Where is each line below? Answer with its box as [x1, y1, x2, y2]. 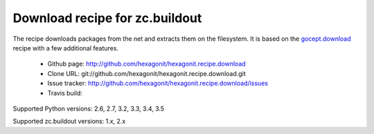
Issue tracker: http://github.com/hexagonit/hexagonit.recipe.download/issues [47, 79, 268, 88]
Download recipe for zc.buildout [12, 10, 202, 26]
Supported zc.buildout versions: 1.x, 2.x [12, 117, 126, 126]
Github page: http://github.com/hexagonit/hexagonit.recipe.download [47, 59, 246, 68]
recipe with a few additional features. [12, 44, 119, 52]
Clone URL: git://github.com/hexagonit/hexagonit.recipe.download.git [47, 69, 246, 77]
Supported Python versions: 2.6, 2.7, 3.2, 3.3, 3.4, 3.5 [12, 104, 165, 113]
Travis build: [47, 88, 82, 97]
